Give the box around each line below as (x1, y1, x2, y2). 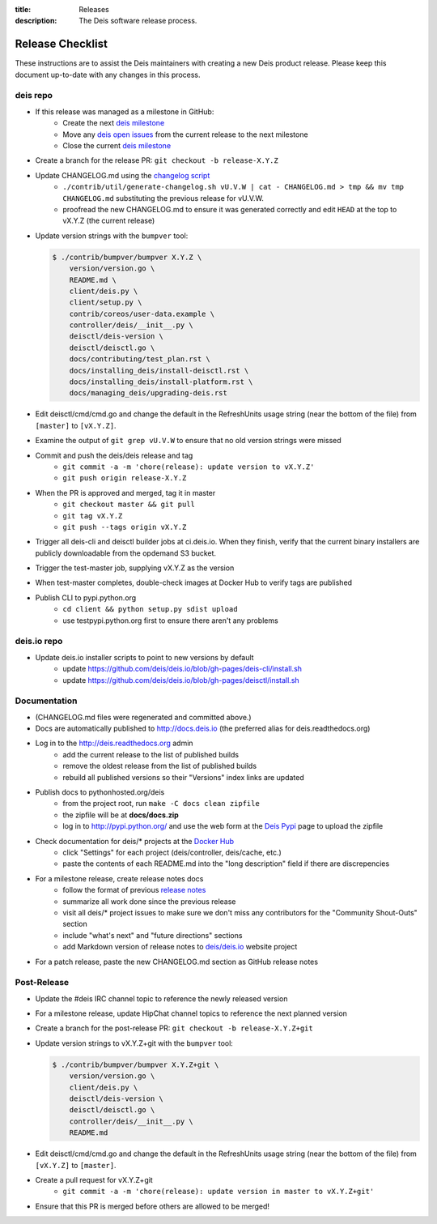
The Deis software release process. (78, 16, 197, 26)
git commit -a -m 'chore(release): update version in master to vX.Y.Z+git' (62, 1187, 375, 1196)
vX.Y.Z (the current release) (62, 215, 155, 226)
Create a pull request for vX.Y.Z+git (35, 1175, 153, 1184)
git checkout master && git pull (62, 500, 196, 510)
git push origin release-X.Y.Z (62, 474, 187, 483)
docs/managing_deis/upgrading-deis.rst (69, 389, 228, 398)
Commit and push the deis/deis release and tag (35, 450, 193, 460)
